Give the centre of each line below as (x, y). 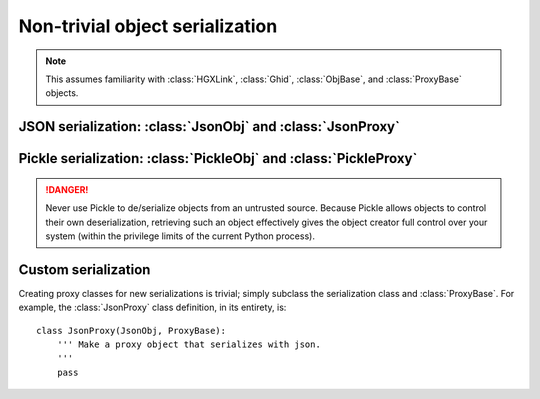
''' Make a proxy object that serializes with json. (189, 344)
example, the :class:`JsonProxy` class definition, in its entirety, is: (152, 307)
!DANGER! (67, 189)
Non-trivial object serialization (148, 26)
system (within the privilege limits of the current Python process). (180, 236)
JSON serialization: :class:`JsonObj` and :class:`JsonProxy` (209, 126)
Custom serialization (84, 269)
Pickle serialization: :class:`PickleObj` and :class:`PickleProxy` (218, 158)
